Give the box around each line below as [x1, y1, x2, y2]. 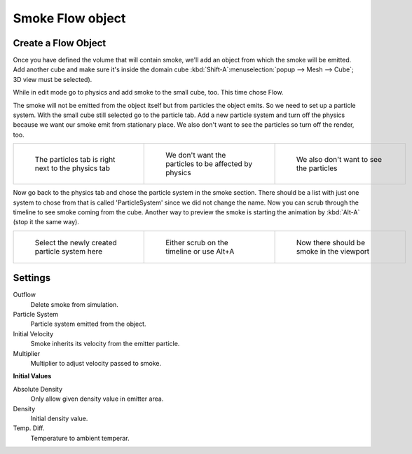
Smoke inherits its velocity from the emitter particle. [30, 340, 180, 348]
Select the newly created [34, 238, 117, 247]
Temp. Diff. [13, 424, 45, 432]
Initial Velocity [13, 329, 54, 338]
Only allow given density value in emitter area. [30, 394, 164, 403]
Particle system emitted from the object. [30, 319, 146, 329]
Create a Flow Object [13, 37, 107, 49]
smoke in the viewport [296, 246, 370, 256]
